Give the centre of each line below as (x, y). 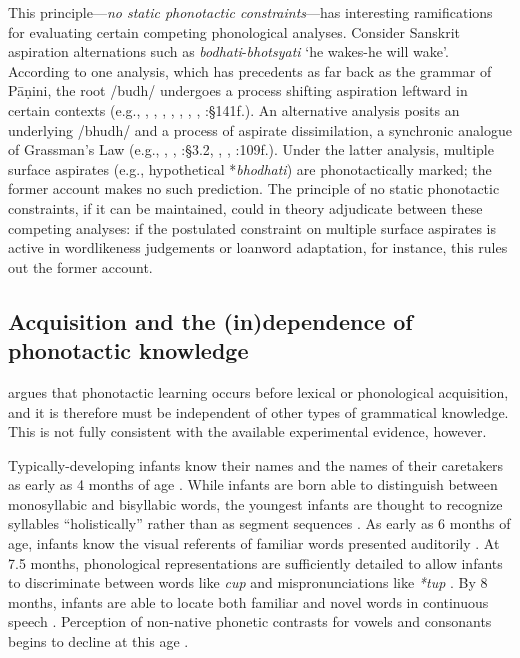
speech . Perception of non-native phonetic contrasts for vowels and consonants (250, 621)
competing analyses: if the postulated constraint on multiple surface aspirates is (252, 227)
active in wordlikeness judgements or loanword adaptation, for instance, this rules (258, 247)
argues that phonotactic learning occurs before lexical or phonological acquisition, (258, 391)
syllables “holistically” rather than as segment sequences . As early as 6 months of (259, 523)
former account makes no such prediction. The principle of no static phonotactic (254, 188)
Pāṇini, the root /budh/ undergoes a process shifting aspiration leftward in (238, 90)
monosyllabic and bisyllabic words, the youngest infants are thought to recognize (255, 503)
